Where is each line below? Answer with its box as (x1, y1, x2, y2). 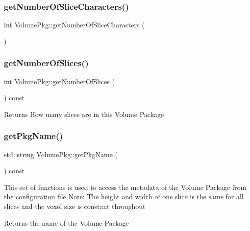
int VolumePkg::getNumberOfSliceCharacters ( (4, 20, 145, 30)
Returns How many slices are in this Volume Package (4, 109, 164, 119)
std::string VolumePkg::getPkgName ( (4, 149, 118, 159)
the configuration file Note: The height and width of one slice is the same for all (4, 191, 244, 202)
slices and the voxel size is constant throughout (4, 201, 146, 211)
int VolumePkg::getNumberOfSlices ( (4, 76, 115, 86)
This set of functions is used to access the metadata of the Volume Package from (4, 182, 247, 192)
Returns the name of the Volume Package (4, 217, 129, 228)
